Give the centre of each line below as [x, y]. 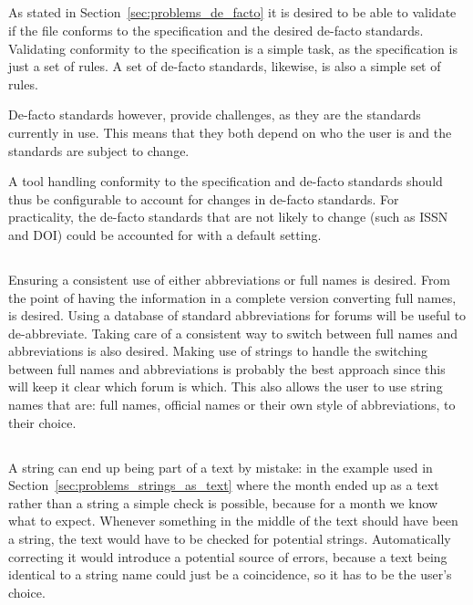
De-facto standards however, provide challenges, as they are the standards [215, 115]
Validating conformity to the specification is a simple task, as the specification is [233, 48]
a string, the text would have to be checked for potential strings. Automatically [230, 539]
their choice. [42, 422]
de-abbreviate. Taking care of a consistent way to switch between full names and [233, 333]
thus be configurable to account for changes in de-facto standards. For [204, 198]
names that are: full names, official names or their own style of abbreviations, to [232, 405]
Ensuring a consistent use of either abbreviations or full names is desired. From [230, 279]
